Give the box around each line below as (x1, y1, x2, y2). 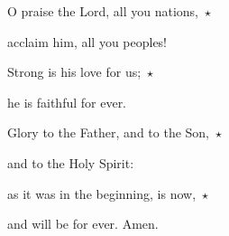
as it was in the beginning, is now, (7, 184, 197, 203)
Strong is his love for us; (7, 62, 142, 81)
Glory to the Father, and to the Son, (7, 123, 210, 142)
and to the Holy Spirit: (7, 153, 134, 172)
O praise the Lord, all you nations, (7, 2, 199, 20)
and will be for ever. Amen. (7, 214, 159, 233)
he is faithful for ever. (7, 92, 127, 111)
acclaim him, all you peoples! (7, 32, 168, 51)
